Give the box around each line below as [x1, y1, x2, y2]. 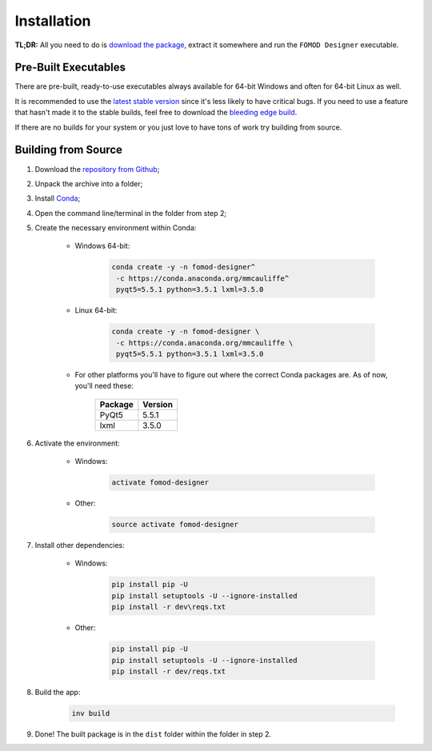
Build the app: [34, 687, 81, 697]
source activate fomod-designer [111, 520, 239, 529]
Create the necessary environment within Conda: [34, 223, 197, 233]
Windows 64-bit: [74, 241, 130, 251]
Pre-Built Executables [14, 61, 126, 74]
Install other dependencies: [34, 541, 125, 550]
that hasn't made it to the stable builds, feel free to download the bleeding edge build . [14, 108, 298, 118]
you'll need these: [74, 381, 134, 391]
